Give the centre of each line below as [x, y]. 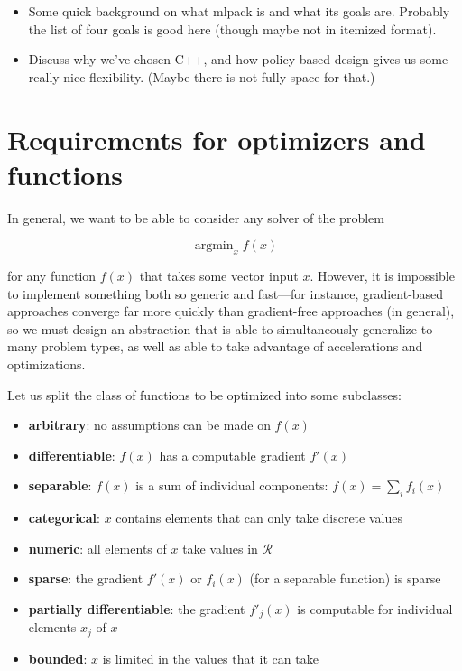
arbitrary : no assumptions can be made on [149, 425]
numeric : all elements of [97, 548]
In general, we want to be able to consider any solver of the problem [196, 217]
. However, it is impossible [382, 276]
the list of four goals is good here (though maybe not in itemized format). [232, 28]
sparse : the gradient [86, 578]
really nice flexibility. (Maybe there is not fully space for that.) [202, 76]
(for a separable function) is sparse [345, 578]
